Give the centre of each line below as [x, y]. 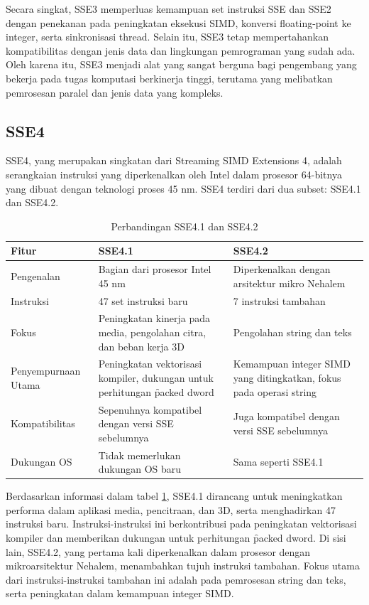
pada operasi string [275, 391]
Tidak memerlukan [139, 455]
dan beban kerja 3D [141, 346]
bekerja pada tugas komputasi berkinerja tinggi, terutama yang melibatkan [169, 78]
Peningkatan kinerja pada [154, 318]
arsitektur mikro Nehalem [289, 283]
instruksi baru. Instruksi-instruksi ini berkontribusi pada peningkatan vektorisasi [181, 524]
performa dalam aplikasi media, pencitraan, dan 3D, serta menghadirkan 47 [171, 509]
